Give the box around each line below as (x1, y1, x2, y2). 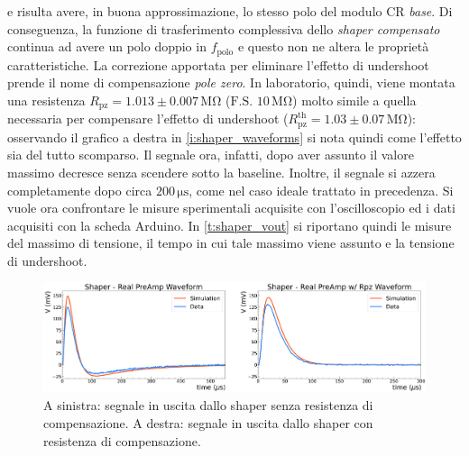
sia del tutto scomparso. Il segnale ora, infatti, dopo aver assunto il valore (7, 145, 414, 164)
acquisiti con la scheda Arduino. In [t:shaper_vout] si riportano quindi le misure (7, 215, 452, 234)
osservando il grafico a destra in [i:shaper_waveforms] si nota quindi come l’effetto (7, 127, 462, 146)
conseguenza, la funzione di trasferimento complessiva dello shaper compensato (7, 19, 440, 38)
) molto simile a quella (292, 90, 417, 109)
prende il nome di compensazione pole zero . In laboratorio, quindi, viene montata (7, 73, 455, 92)
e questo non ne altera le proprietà (237, 37, 429, 56)
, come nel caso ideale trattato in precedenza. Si (189, 180, 454, 199)
